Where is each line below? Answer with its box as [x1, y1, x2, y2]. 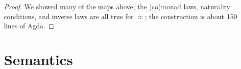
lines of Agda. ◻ [4, 21, 54, 31]
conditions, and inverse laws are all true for [4, 11, 134, 21]
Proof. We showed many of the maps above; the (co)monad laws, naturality [4, 1, 230, 11]
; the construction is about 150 [145, 11, 237, 21]
